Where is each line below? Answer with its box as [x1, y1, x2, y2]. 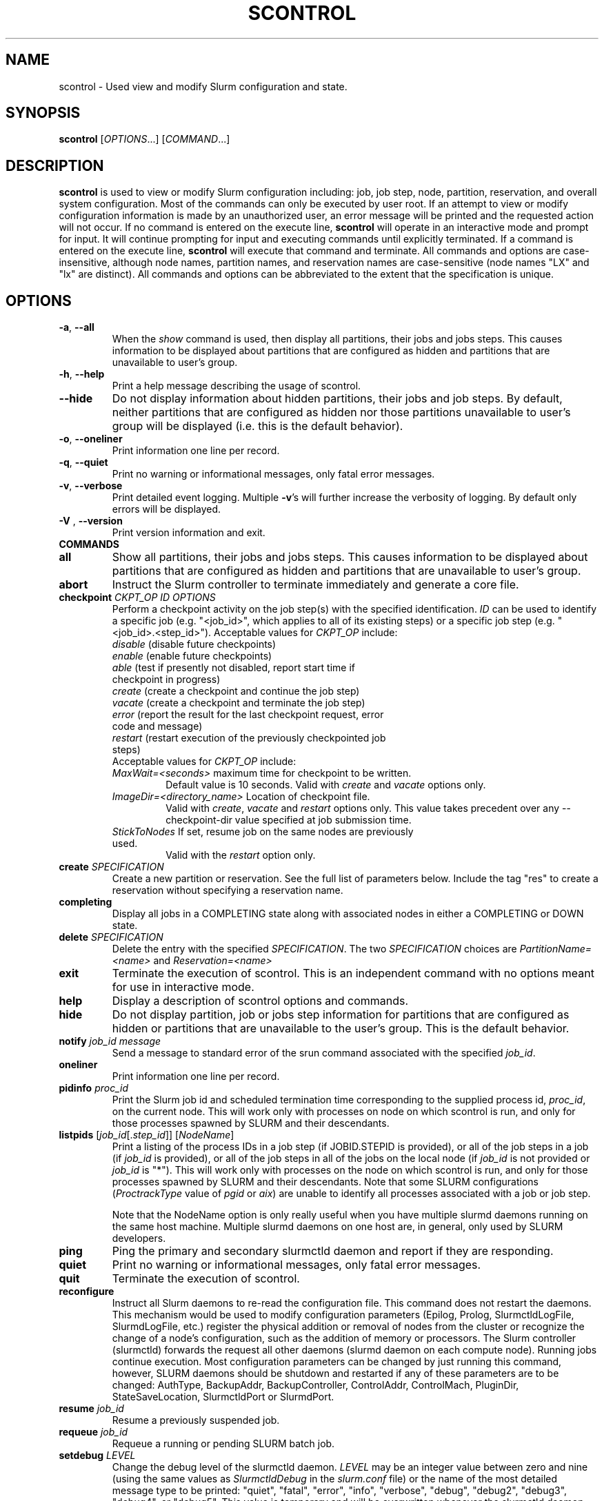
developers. [112, 1232, 166, 1245]
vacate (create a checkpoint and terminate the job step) [112, 697, 365, 709]
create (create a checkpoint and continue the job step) [112, 685, 360, 697]
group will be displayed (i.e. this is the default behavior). [112, 419, 403, 433]
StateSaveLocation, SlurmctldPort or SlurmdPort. [112, 1391, 334, 1403]
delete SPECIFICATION [59, 931, 163, 943]
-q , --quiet [59, 456, 108, 469]
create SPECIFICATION [59, 861, 164, 873]
